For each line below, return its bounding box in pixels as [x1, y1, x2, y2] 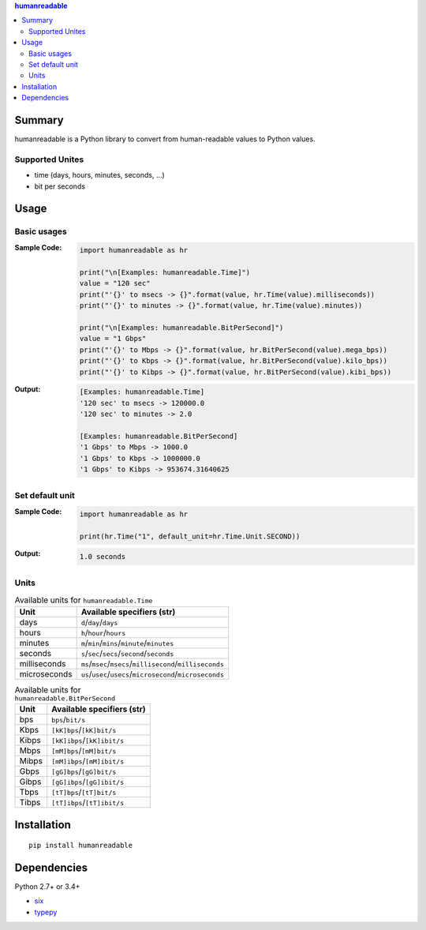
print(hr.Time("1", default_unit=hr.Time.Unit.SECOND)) [79, 532, 301, 541]
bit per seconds [34, 182, 86, 191]
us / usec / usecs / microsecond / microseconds [80, 668, 224, 679]
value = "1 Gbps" [79, 334, 147, 343]
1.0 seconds [79, 552, 126, 561]
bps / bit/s [51, 714, 86, 726]
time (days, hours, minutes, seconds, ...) [34, 171, 165, 180]
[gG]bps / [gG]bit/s [51, 766, 117, 777]
